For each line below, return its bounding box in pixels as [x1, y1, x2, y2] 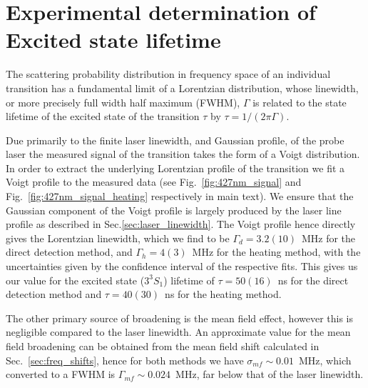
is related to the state [252, 94, 347, 109]
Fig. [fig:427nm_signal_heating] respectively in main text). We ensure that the [6, 189, 354, 204]
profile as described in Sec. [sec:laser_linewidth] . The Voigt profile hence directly [6, 217, 356, 232]
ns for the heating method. [165, 287, 282, 302]
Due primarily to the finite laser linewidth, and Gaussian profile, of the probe [6, 132, 344, 147]
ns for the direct [277, 272, 349, 287]
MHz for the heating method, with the [192, 244, 361, 259]
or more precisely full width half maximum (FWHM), [6, 94, 240, 109]
